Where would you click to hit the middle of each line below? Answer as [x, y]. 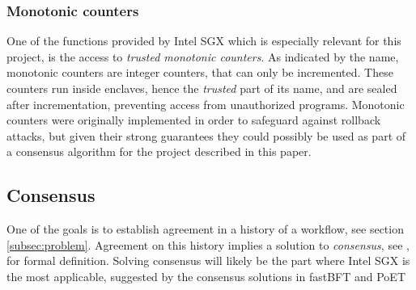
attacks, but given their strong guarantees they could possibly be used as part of [206, 135]
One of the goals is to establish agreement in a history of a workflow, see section [205, 229]
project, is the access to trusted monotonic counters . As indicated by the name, [203, 56]
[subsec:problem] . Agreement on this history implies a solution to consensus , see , [208, 244]
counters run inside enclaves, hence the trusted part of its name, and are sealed [202, 88]
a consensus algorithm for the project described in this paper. [159, 151]
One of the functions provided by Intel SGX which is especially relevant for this [204, 41]
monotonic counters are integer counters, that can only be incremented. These [200, 72]
